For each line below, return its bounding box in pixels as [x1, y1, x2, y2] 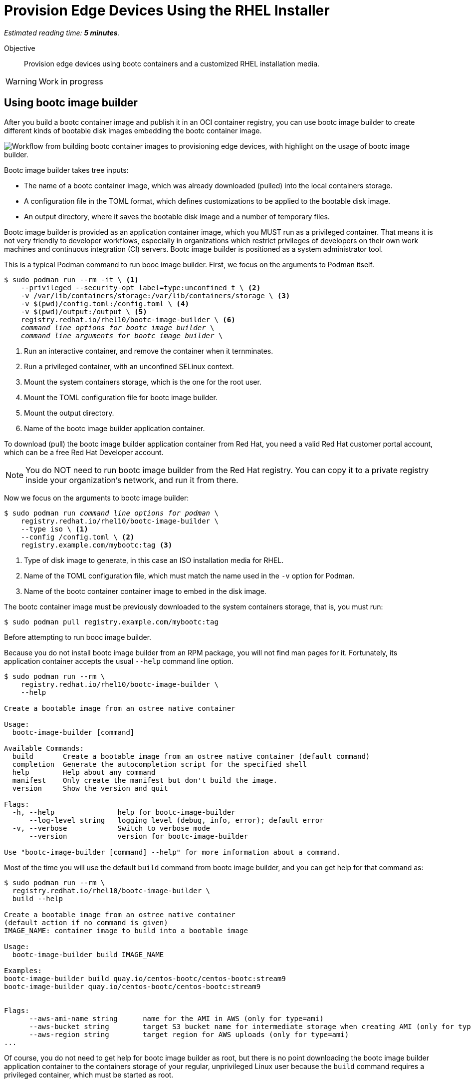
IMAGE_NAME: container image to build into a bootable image [4, 926, 248, 935]
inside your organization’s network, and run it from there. [25, 475, 238, 485]
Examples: [4, 966, 42, 975]
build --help [12, 894, 63, 903]
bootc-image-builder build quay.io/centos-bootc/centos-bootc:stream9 [4, 974, 286, 983]
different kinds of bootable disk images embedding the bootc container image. [4, 126, 262, 135]
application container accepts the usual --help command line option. [4, 656, 234, 665]
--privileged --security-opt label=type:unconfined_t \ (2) [20, 283, 261, 292]
